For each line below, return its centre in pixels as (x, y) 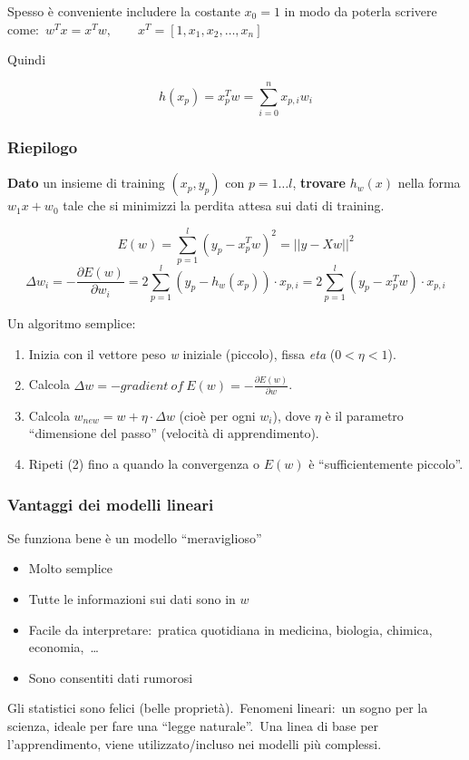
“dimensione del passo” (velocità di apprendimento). (174, 433)
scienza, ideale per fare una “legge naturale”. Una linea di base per (193, 726)
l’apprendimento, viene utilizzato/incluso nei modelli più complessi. (195, 743)
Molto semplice (71, 568)
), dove (292, 415)
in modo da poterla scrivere (361, 11)
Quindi (27, 59)
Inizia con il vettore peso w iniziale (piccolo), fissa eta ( (182, 353)
